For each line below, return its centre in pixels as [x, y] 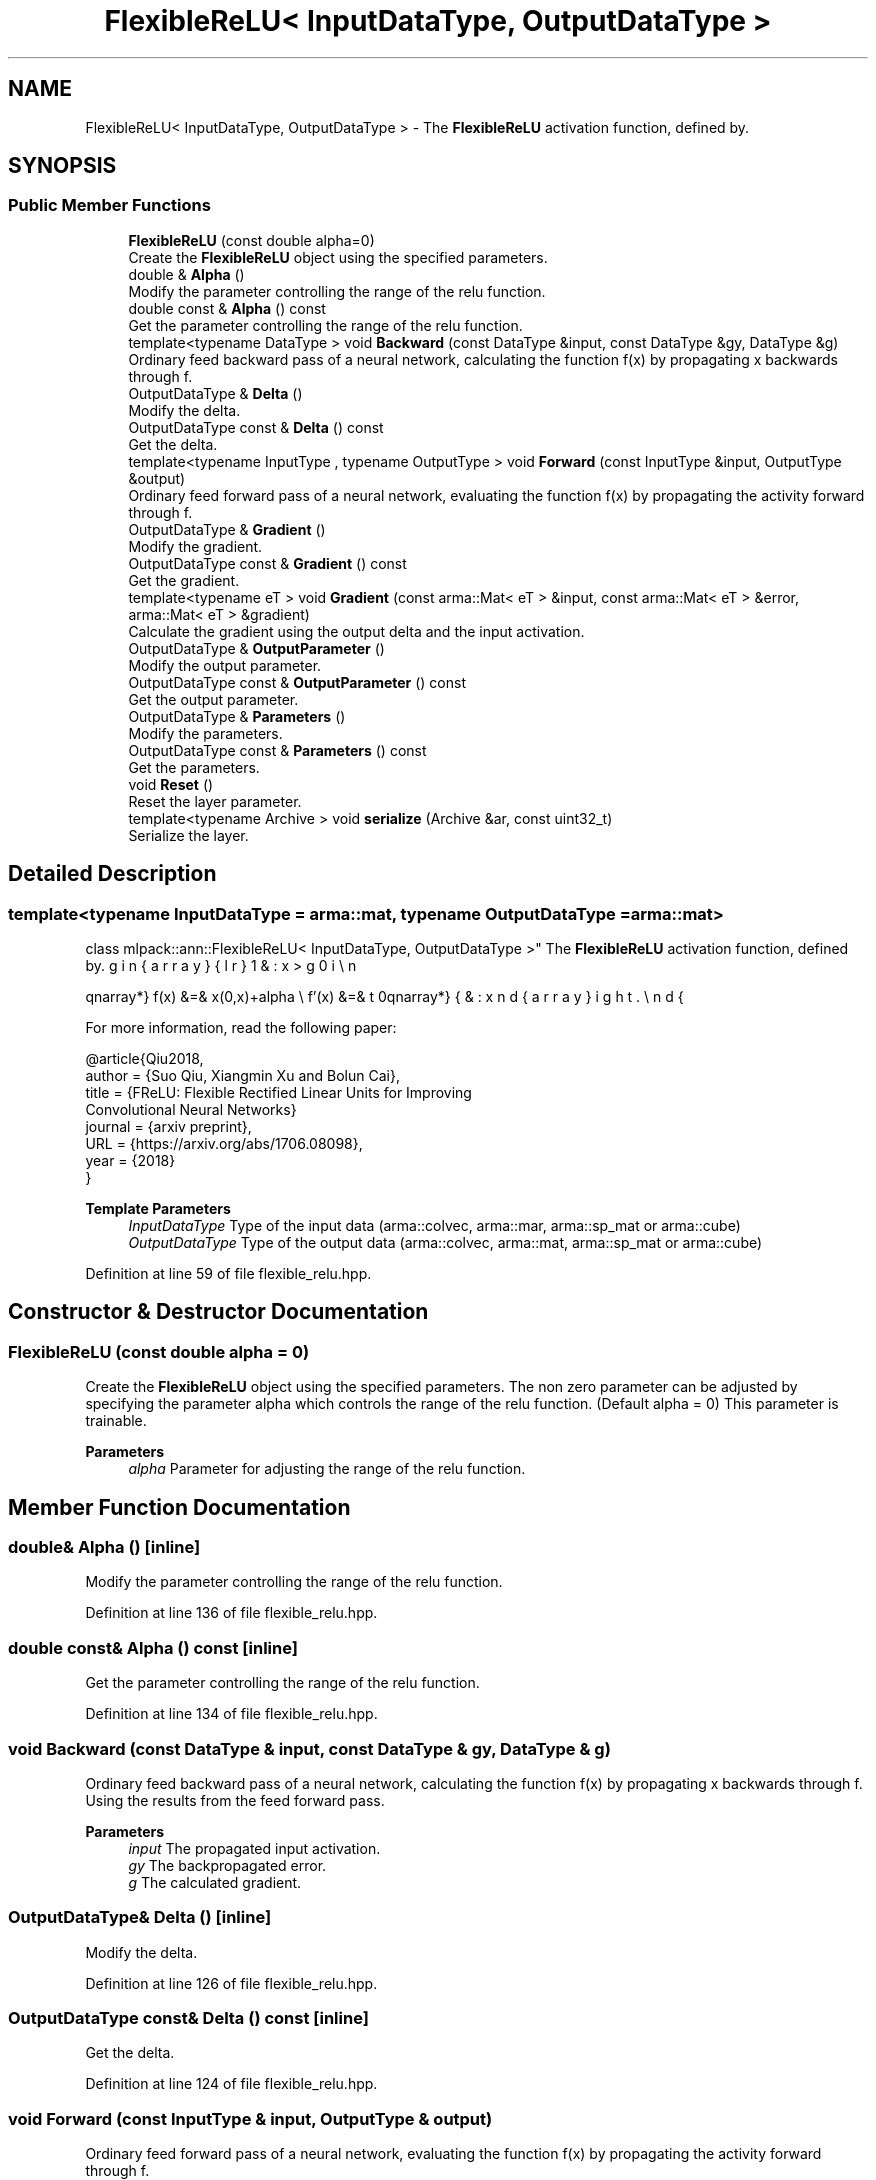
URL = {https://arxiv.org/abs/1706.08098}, [224, 1144]
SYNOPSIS [62, 166]
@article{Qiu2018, [144, 1059]
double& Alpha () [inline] [104, 1547]
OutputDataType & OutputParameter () [256, 648]
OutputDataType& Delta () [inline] [140, 1917]
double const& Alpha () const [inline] [153, 1647]
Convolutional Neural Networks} [191, 1110]
